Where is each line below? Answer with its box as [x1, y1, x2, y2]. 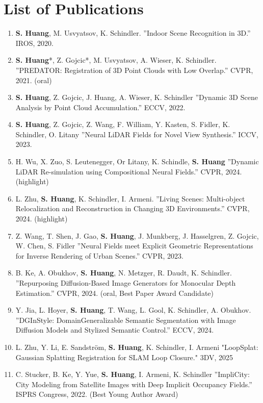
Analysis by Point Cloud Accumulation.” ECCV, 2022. [15, 102, 186, 112]
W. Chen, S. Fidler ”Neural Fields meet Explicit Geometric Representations [15, 240, 253, 251]
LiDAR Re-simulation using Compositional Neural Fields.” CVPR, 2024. [15, 166, 242, 177]
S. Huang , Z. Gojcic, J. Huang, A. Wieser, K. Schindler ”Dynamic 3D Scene [15, 92, 258, 103]
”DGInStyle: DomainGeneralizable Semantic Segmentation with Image [15, 314, 236, 325]
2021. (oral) [15, 74, 52, 85]
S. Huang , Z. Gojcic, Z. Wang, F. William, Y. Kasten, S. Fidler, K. [15, 119, 230, 130]
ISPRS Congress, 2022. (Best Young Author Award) [15, 389, 178, 399]
